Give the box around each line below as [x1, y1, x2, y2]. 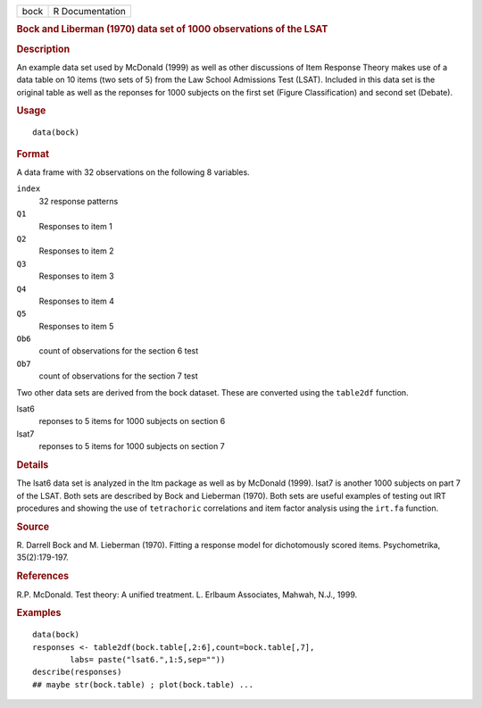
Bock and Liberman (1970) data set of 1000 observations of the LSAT [16, 23, 328, 36]
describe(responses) [32, 667, 122, 678]
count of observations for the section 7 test [38, 371, 198, 381]
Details [16, 459, 49, 471]
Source [16, 521, 50, 533]
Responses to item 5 [38, 321, 114, 331]
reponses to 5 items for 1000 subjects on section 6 [38, 416, 226, 427]
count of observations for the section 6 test [38, 346, 199, 356]
